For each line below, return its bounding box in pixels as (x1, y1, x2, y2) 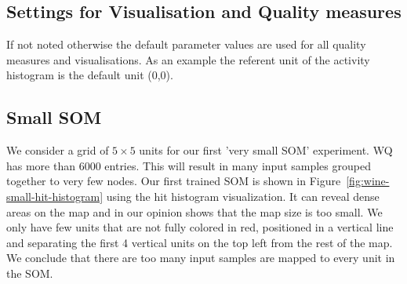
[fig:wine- (346, 173, 390, 189)
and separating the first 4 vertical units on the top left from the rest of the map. (6, 234, 393, 250)
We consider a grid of (6, 142, 109, 158)
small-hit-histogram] (6, 188, 104, 204)
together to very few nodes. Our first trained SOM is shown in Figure (6, 173, 341, 189)
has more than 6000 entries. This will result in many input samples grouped (6, 157, 371, 173)
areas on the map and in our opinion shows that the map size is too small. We (6, 203, 383, 220)
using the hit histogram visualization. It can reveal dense (106, 188, 380, 204)
